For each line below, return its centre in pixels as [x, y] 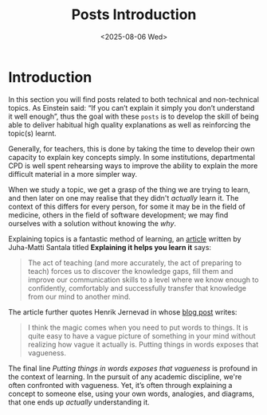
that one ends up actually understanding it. [79, 402]
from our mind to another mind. [79, 296]
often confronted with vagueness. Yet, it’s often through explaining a [120, 385]
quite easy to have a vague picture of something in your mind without [141, 335]
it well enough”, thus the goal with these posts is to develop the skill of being [133, 116]
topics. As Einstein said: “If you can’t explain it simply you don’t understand [132, 108]
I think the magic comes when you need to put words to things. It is [138, 327]
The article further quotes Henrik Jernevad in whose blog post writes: [123, 311]
